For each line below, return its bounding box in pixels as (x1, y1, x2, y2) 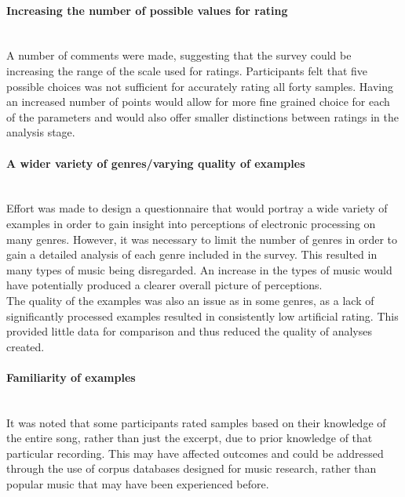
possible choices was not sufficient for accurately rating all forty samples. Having (6, 78, 393, 94)
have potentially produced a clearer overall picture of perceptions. (6, 277, 323, 293)
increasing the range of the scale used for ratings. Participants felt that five (6, 62, 368, 78)
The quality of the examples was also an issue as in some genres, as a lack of (6, 292, 374, 308)
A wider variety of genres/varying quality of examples (6, 154, 305, 171)
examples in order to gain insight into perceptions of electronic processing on (6, 215, 376, 231)
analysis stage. (6, 124, 75, 140)
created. (6, 338, 45, 354)
